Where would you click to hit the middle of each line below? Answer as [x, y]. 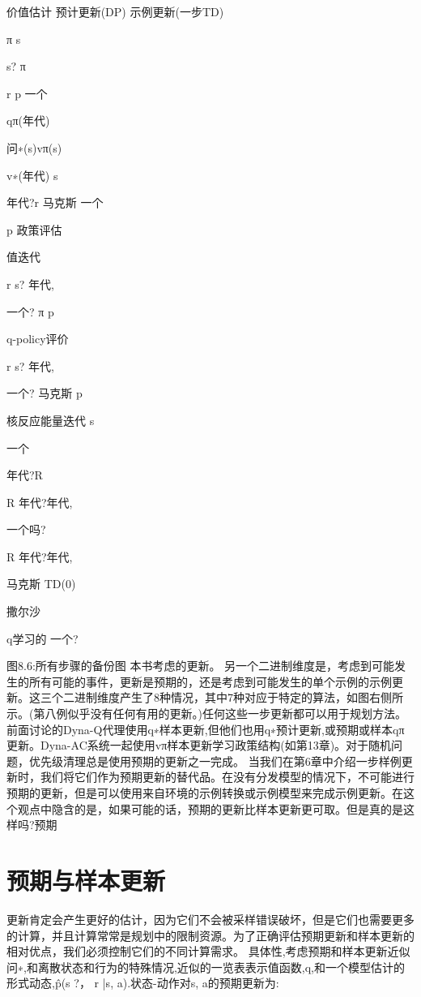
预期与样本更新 [86, 880]
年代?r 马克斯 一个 [55, 202]
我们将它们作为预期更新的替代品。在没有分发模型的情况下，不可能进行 [227, 777]
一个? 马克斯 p [45, 393]
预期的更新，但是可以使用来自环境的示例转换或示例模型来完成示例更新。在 [205, 793]
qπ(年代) [28, 120]
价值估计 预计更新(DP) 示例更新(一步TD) [115, 11]
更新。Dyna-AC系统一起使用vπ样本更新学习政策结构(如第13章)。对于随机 [199, 745]
